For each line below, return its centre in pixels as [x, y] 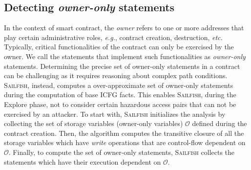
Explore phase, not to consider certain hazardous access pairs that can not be [120, 104]
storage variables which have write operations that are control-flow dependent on [125, 142]
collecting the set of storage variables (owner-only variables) [94, 123]
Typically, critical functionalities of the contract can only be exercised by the [119, 47]
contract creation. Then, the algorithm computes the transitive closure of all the [124, 133]
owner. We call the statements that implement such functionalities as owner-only [125, 56]
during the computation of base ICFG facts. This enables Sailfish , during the [120, 95]
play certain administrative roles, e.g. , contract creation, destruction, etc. [113, 37]
